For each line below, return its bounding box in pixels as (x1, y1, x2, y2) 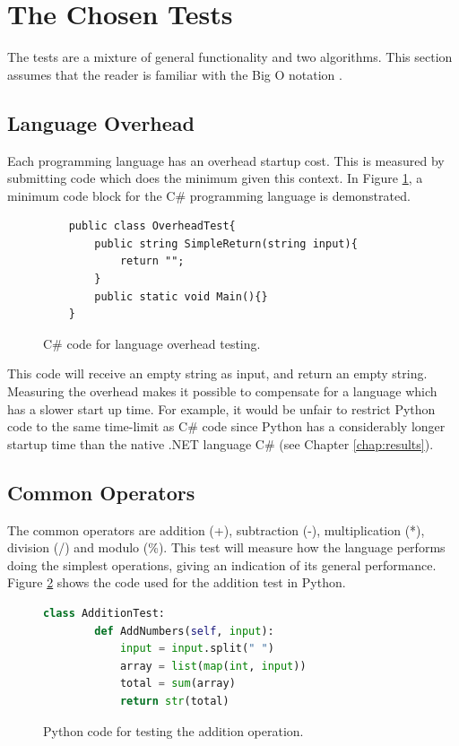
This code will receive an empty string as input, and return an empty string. (7, 364, 428, 383)
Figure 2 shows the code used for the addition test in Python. (7, 573, 346, 592)
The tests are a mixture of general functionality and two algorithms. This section (7, 48, 453, 66)
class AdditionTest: (43, 607, 166, 620)
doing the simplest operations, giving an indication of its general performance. (7, 555, 437, 574)
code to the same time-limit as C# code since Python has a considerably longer (7, 417, 446, 436)
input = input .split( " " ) (119, 642, 274, 655)
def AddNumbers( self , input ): (94, 624, 274, 638)
